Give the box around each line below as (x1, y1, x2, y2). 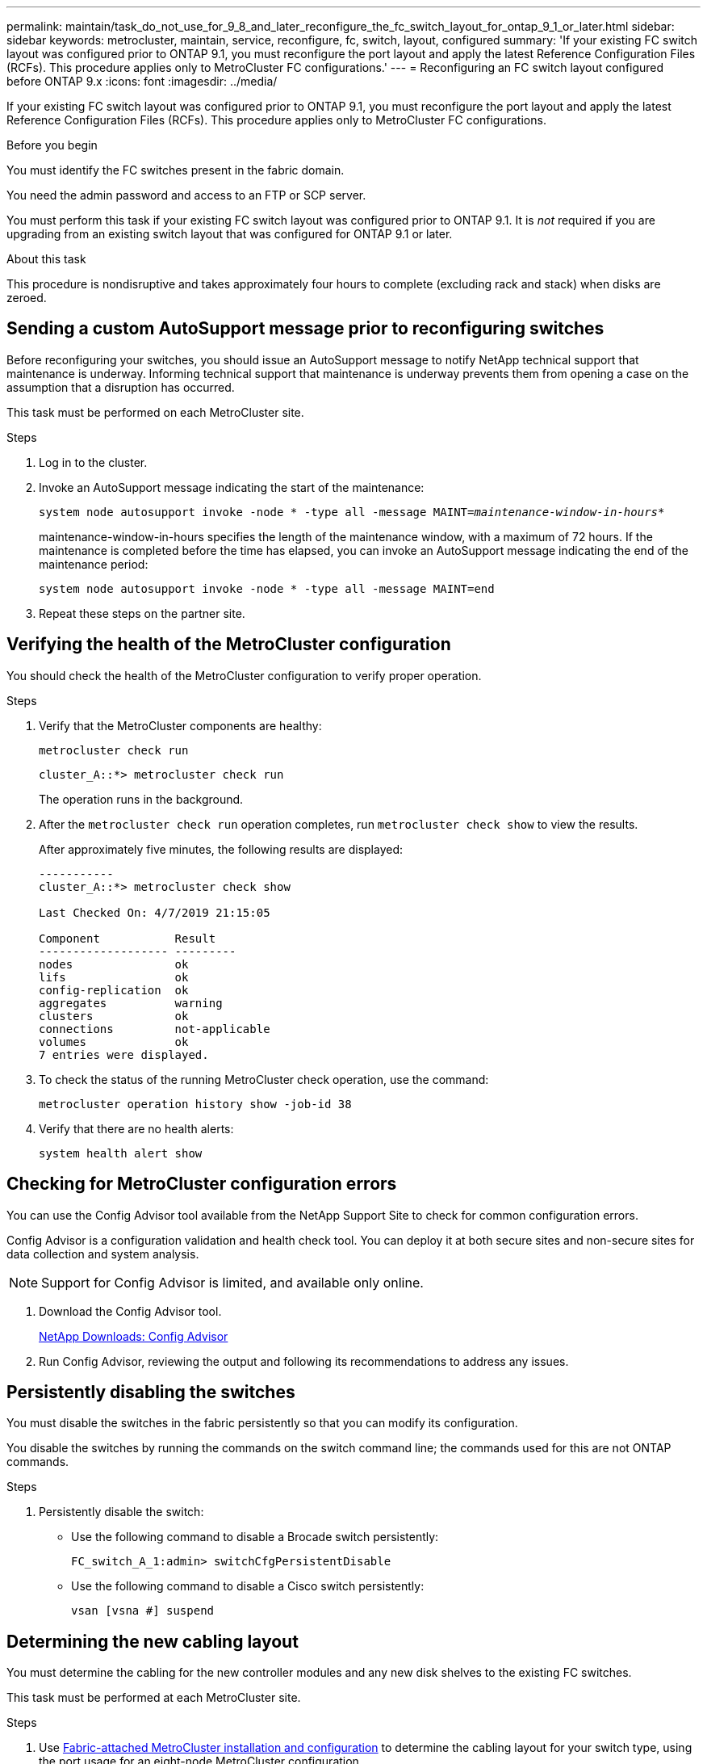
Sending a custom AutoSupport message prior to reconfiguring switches (6, 318, 605, 339)
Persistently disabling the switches (6, 1381, 295, 1402)
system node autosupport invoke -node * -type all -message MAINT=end (39, 582, 495, 595)
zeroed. (6, 291, 47, 304)
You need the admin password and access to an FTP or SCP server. (6, 188, 366, 202)
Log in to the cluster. (39, 455, 148, 469)
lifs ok (39, 970, 189, 984)
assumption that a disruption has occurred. (6, 380, 235, 394)
